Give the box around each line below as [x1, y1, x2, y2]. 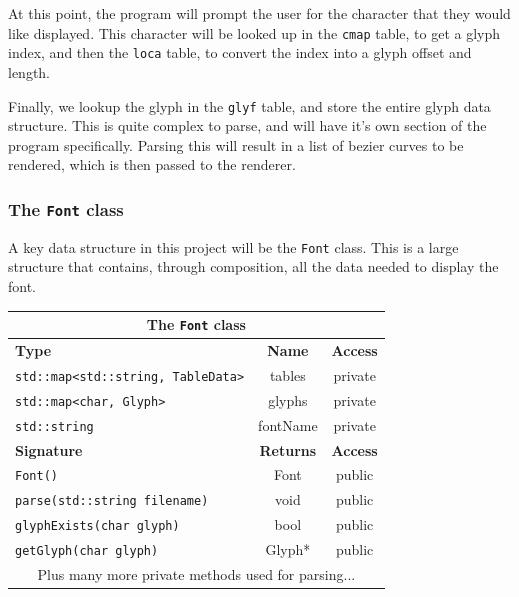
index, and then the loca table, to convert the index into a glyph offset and [8, 42, 472, 63]
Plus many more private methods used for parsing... [37, 564, 356, 584]
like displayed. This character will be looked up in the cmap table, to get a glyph [8, 22, 501, 43]
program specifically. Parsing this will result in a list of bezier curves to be [8, 134, 464, 155]
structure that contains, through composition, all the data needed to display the [8, 256, 499, 277]
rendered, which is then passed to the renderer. [8, 154, 296, 175]
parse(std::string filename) [15, 494, 209, 509]
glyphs [268, 389, 308, 410]
